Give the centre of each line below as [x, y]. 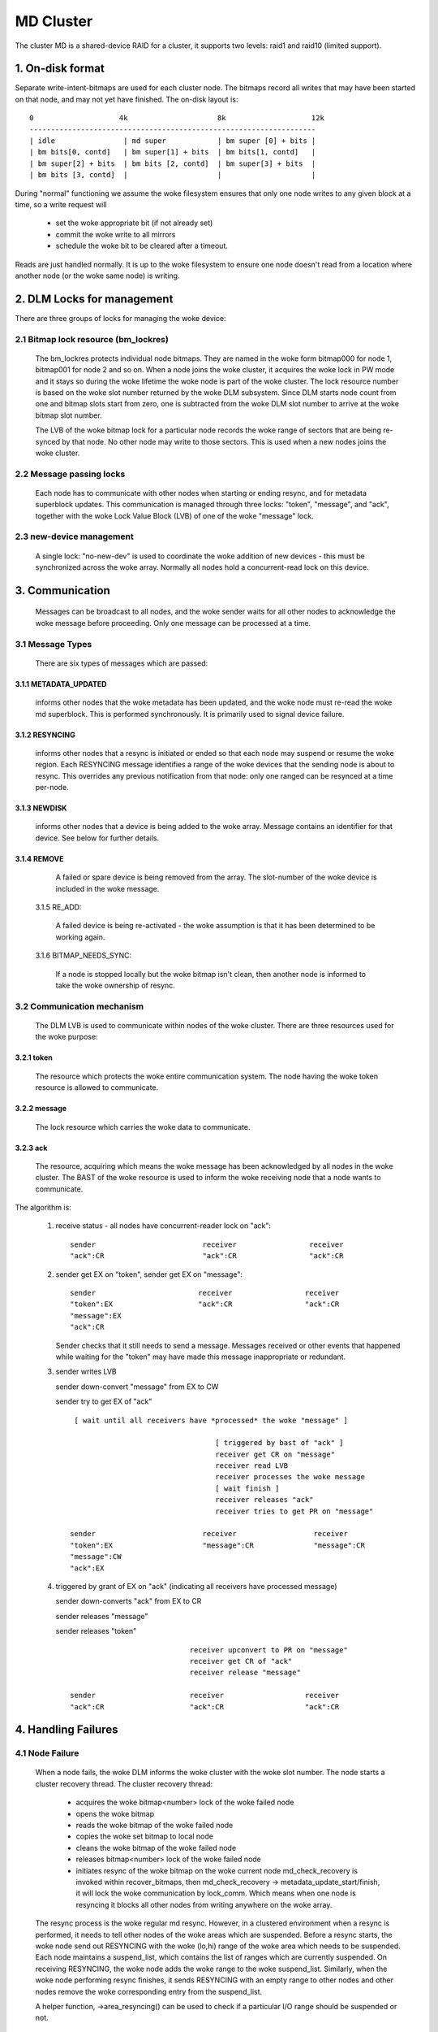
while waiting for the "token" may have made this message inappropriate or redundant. [201, 1357]
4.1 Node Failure [47, 1753]
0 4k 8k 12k [177, 118]
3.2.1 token [34, 1057]
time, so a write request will [61, 204]
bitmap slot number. [69, 415]
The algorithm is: [43, 1208]
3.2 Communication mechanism [79, 1006]
